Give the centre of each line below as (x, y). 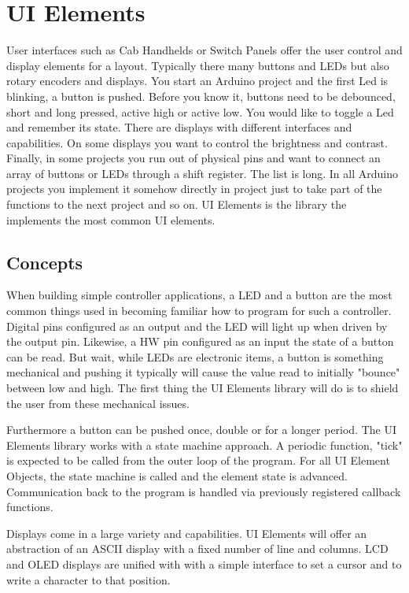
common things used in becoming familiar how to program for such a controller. (199, 311)
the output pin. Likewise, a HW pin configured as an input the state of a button (200, 341)
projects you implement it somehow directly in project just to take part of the (194, 189)
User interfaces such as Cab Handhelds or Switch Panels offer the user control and (204, 50)
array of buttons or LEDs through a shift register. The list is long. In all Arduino (202, 173)
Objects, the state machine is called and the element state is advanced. (177, 475)
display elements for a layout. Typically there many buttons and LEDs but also (198, 65)
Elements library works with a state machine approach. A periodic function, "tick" (204, 445)
